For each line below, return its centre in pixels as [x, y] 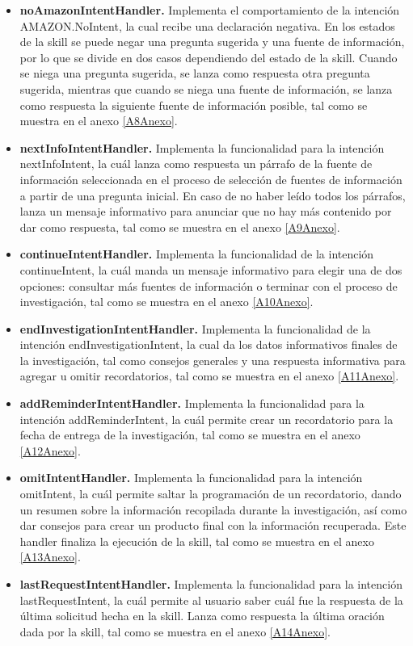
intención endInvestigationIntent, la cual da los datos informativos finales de [209, 344]
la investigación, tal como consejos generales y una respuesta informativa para [213, 360]
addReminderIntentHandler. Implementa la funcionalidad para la [192, 403]
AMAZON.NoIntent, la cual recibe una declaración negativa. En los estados [207, 25]
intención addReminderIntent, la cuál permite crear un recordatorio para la [206, 419]
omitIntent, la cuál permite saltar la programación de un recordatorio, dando [211, 494]
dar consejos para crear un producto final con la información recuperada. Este [213, 525]
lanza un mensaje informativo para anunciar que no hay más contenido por [206, 211]
